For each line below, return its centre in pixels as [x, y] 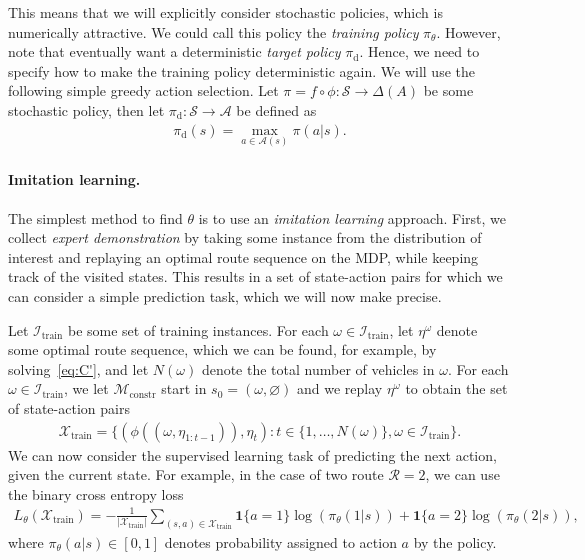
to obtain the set [456, 388]
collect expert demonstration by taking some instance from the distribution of [245, 237]
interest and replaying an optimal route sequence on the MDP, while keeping [243, 256]
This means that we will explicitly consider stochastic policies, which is [225, 12]
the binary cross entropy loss [96, 493]
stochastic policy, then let [86, 109]
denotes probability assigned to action [280, 541]
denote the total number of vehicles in [318, 368]
